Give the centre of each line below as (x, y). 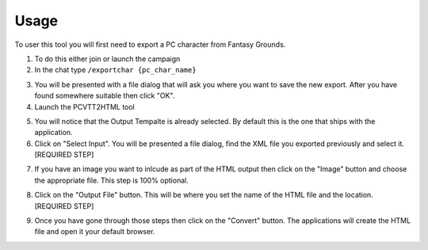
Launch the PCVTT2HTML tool (84, 106)
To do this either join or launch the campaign (107, 59)
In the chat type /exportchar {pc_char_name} (116, 70)
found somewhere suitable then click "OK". (105, 96)
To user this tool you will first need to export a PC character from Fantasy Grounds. (150, 44)
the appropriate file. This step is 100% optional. (112, 180)
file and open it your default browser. (95, 232)
